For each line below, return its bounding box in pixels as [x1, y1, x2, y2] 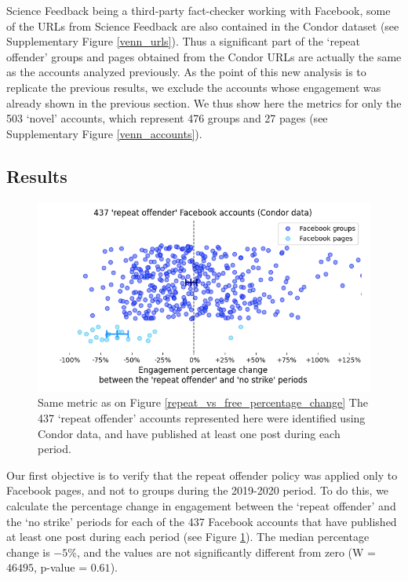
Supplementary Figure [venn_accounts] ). [6, 125, 202, 141]
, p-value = [34, 559, 88, 576]
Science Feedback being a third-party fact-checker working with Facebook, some [6, 2, 391, 18]
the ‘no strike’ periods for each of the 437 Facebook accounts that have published [6, 513, 397, 529]
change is [6, 543, 50, 560]
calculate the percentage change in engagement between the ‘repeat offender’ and [6, 497, 396, 513]
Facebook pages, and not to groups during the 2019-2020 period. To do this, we [6, 482, 389, 499]
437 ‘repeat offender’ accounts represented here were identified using [38, 410, 366, 426]
